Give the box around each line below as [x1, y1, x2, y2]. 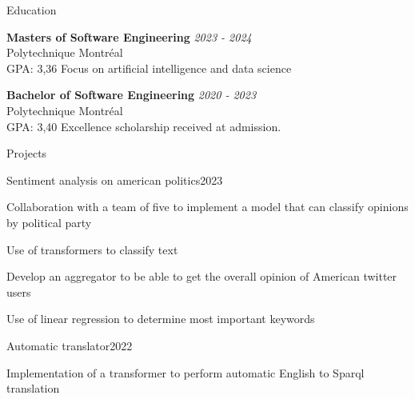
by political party [6, 213, 92, 230]
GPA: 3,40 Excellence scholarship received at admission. [6, 118, 281, 134]
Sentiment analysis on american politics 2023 [6, 171, 223, 188]
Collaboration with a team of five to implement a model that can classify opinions [6, 198, 409, 215]
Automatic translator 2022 [6, 337, 133, 353]
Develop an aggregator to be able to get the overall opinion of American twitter [6, 268, 397, 285]
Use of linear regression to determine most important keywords [6, 310, 315, 327]
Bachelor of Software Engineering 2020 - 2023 [6, 86, 257, 103]
